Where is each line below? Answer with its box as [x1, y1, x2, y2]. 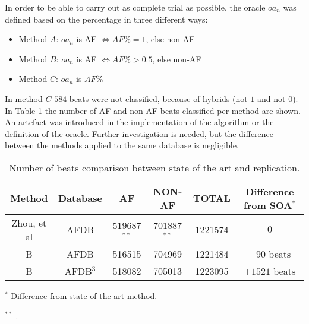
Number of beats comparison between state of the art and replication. [9, 160, 300, 174]
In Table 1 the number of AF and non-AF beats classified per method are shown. [5, 104, 301, 116]
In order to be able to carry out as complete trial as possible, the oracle [5, 1, 266, 13]
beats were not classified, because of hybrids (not [69, 92, 248, 104]
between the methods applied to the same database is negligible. [5, 139, 239, 151]
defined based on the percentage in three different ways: [5, 12, 208, 25]
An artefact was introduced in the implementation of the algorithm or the [5, 116, 274, 128]
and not [257, 92, 286, 104]
